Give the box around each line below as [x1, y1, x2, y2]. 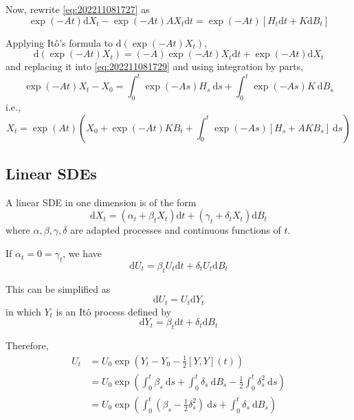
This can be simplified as [5, 281, 111, 296]
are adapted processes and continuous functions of [70, 223, 281, 237]
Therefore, [5, 338, 49, 353]
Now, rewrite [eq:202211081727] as [5, 2, 150, 16]
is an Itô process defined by [56, 304, 172, 318]
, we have [63, 246, 102, 261]
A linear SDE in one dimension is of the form [5, 195, 197, 209]
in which [5, 304, 41, 318]
